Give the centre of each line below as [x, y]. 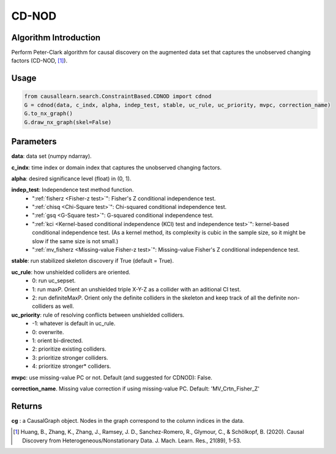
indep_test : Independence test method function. [73, 190]
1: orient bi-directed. [58, 340]
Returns [27, 406]
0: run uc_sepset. [54, 280]
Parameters [34, 141]
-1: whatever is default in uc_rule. [74, 323]
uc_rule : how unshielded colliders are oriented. [71, 272]
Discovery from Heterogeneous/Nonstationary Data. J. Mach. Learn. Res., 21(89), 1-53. [132, 441]
